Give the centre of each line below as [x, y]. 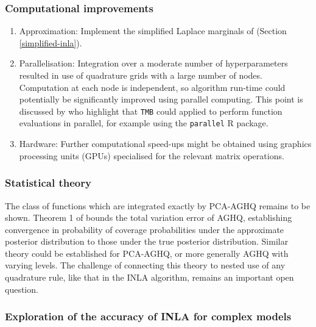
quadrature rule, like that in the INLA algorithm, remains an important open [149, 277]
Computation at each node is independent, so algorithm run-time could [152, 87]
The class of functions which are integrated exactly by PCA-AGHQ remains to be [158, 205]
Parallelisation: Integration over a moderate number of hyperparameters [153, 63]
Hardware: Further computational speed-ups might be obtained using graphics [165, 144]
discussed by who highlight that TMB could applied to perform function [151, 111]
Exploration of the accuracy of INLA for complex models [148, 316]
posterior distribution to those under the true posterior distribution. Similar [147, 241]
